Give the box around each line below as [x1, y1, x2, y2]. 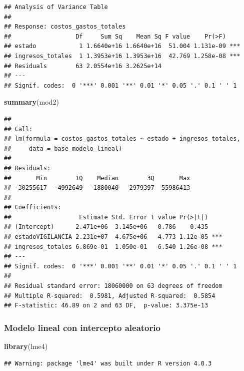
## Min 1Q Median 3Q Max [4, 174, 190, 182]
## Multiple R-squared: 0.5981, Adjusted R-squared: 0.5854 [4, 292, 215, 299]
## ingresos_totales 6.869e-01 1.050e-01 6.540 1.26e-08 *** [4, 243, 222, 250]
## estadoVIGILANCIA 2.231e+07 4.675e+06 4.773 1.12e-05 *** [4, 233, 222, 241]
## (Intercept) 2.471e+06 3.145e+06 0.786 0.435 [4, 223, 208, 231]
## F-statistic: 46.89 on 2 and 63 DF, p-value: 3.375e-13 [4, 302, 208, 309]
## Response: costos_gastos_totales [4, 23, 126, 31]
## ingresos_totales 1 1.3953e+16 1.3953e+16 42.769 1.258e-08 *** [4, 52, 240, 60]
